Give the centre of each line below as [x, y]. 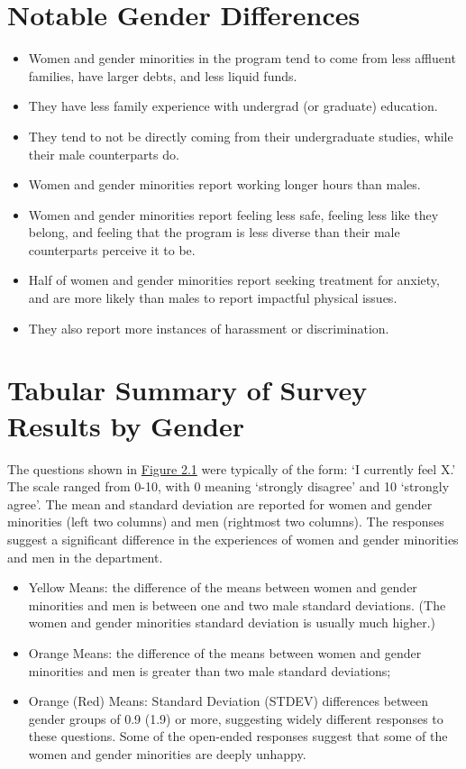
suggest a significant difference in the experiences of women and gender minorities [233, 539]
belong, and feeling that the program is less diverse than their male [214, 232]
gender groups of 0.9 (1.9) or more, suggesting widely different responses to [236, 718]
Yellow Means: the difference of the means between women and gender [223, 587]
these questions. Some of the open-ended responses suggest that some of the [238, 736]
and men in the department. [85, 557]
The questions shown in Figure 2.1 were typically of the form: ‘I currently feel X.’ [232, 468]
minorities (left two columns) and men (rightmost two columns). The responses [226, 522]
